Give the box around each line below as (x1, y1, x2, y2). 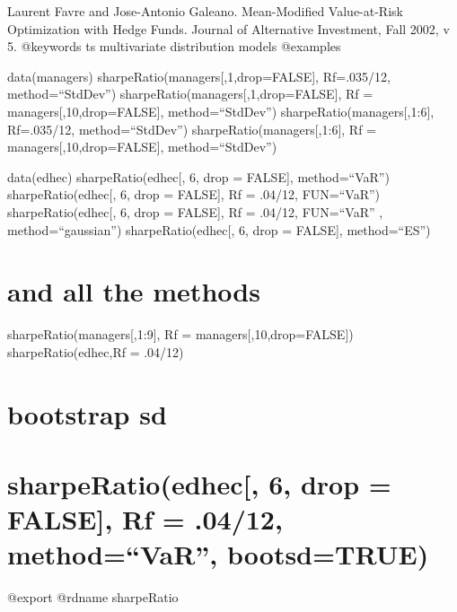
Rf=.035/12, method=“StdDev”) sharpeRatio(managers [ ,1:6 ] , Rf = (7, 119, 376, 138)
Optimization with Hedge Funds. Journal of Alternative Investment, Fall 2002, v (7, 19, 450, 38)
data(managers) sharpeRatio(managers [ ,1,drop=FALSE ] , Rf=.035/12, (7, 66, 391, 85)
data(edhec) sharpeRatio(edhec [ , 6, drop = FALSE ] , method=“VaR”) (7, 167, 390, 186)
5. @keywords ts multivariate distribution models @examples (7, 37, 341, 56)
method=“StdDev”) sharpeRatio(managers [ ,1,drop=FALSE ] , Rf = (7, 84, 374, 103)
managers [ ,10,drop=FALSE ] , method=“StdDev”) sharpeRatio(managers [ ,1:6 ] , (7, 101, 435, 120)
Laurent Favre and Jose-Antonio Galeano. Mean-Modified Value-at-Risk (7, 2, 403, 20)
